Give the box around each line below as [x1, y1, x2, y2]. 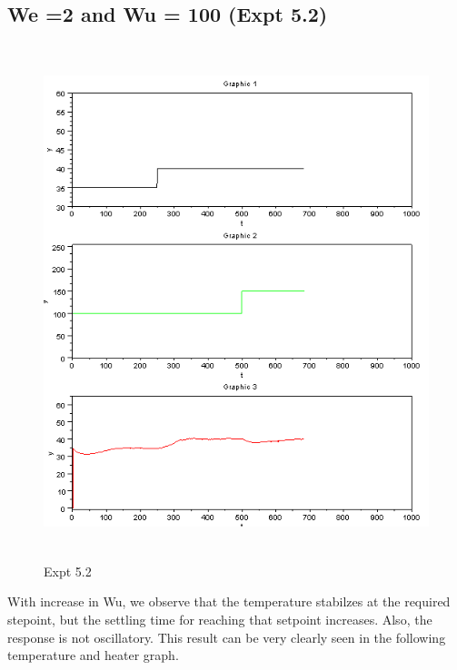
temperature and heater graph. [7, 645, 179, 665]
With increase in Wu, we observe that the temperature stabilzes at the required [7, 592, 451, 611]
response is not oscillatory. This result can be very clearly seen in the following [7, 627, 446, 646]
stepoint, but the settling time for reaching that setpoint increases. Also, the [7, 609, 432, 628]
